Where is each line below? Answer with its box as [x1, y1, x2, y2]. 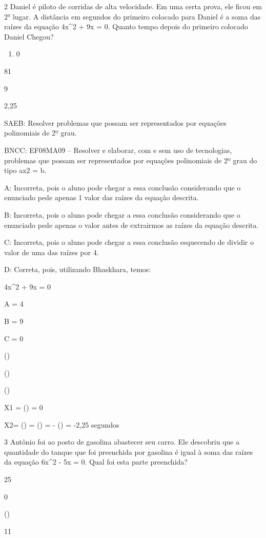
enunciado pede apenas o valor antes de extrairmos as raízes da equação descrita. [4, 219, 259, 230]
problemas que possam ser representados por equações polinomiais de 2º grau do [4, 155, 257, 165]
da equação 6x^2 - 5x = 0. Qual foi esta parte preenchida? [4, 456, 188, 467]
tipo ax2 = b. [4, 165, 47, 176]
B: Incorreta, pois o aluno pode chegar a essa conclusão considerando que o [4, 209, 240, 220]
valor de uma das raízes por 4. [4, 246, 99, 257]
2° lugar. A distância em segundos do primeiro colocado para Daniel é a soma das [4, 11, 261, 22]
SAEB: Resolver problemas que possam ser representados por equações [4, 117, 227, 128]
